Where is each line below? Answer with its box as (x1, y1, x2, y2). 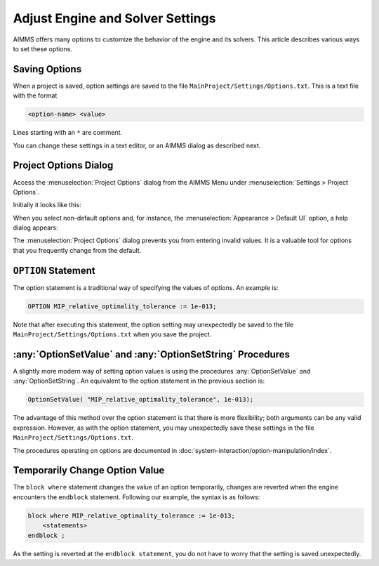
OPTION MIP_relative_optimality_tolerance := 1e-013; (27, 302, 217, 310)
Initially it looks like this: (13, 201, 81, 209)
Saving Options (13, 63, 82, 75)
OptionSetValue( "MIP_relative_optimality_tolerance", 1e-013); (27, 395, 254, 404)
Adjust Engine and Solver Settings (13, 11, 216, 26)
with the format (13, 91, 58, 100)
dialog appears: (13, 223, 58, 232)
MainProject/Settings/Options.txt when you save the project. (13, 330, 212, 338)
